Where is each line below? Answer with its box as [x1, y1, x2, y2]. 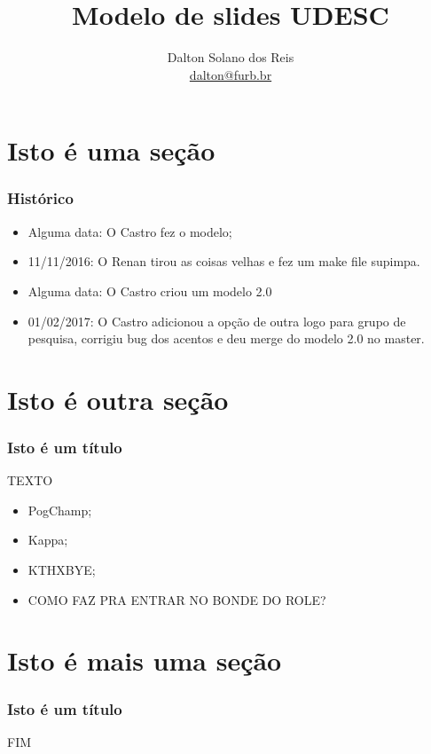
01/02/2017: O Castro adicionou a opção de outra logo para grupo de [27, 311, 406, 330]
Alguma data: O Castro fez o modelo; [27, 222, 232, 240]
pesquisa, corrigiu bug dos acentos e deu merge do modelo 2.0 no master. [27, 329, 425, 348]
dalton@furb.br [189, 65, 272, 83]
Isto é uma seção [7, 132, 215, 169]
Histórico [7, 187, 74, 209]
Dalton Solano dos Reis [167, 48, 294, 67]
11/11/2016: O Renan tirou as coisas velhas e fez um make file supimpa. [27, 252, 420, 271]
